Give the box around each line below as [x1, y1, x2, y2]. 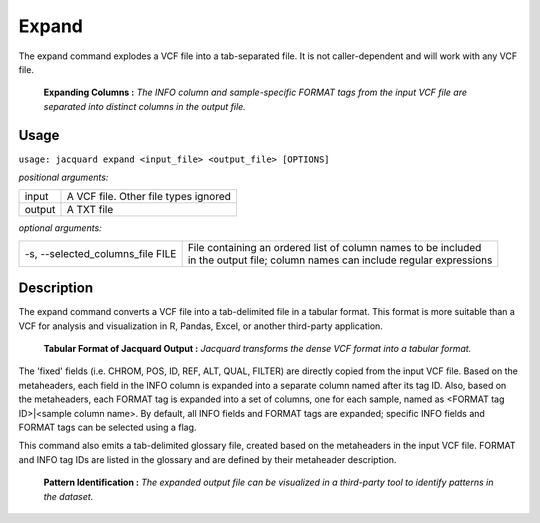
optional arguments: [18, 222, 102, 234]
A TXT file [66, 203, 114, 217]
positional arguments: [18, 171, 109, 184]
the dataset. [43, 490, 94, 502]
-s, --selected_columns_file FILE [24, 246, 177, 260]
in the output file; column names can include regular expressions [187, 253, 493, 267]
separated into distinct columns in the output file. [43, 100, 247, 112]
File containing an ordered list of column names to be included [187, 240, 482, 254]
